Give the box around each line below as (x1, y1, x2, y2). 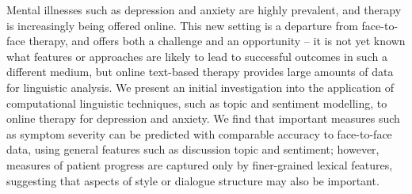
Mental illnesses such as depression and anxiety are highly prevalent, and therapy (6, 2, 402, 17)
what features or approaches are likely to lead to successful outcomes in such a (6, 48, 387, 64)
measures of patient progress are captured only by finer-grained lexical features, (6, 156, 393, 173)
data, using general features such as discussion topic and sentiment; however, (6, 141, 380, 158)
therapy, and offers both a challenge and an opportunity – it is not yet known (29, 32, 406, 49)
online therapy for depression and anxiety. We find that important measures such (6, 110, 400, 127)
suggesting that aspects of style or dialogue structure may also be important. (6, 172, 380, 188)
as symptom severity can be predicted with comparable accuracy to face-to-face (6, 125, 392, 142)
